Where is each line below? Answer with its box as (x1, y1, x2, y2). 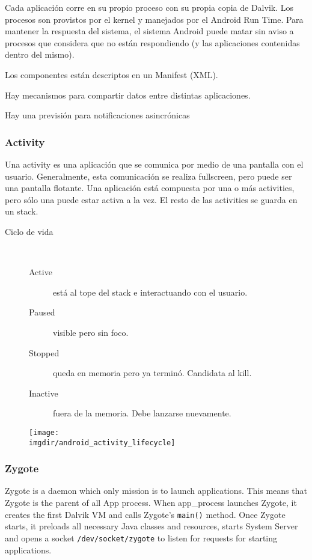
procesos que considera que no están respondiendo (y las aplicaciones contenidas (5, 36, 300, 49)
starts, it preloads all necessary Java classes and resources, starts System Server (5, 520, 298, 532)
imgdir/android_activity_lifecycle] (29, 438, 176, 447)
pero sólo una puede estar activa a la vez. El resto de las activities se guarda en (5, 193, 298, 205)
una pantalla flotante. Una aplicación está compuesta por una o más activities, (5, 181, 295, 194)
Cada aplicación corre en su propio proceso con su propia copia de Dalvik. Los (5, 1, 294, 13)
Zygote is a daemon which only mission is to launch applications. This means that (5, 484, 307, 497)
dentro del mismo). (5, 48, 75, 61)
